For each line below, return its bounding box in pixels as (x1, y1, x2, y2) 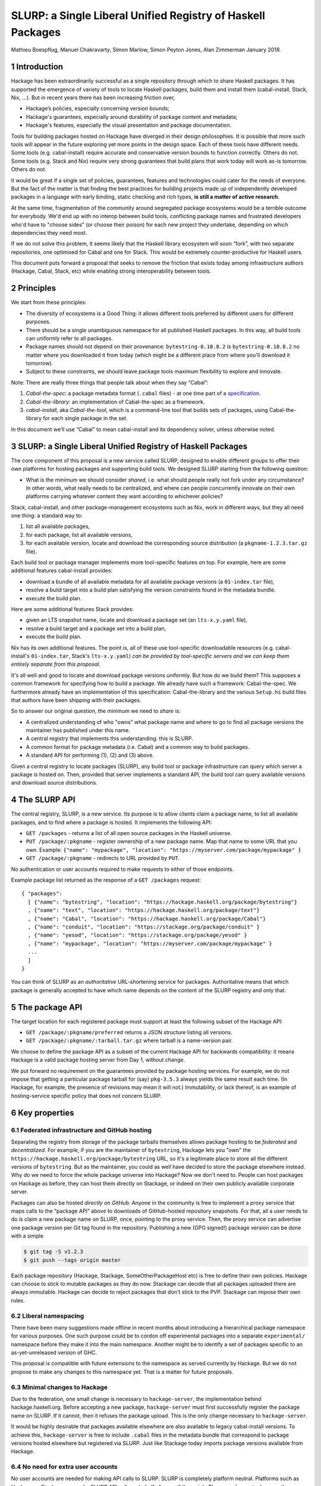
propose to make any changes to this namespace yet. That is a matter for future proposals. (11, 1368, 234, 1375)
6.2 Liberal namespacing (11, 1311, 84, 1320)
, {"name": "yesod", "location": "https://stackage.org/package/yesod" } (27, 932, 247, 939)
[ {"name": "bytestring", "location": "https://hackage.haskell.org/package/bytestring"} (27, 898, 297, 905)
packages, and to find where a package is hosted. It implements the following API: (11, 818, 212, 826)
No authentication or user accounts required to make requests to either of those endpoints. (11, 865, 234, 873)
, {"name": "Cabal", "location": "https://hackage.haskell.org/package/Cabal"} (27, 915, 266, 922)
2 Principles (11, 283, 56, 294)
